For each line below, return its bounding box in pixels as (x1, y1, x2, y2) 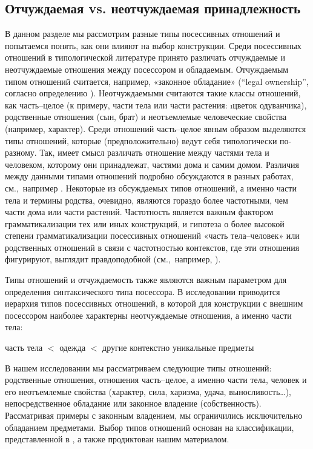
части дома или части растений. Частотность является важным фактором (5, 205, 274, 218)
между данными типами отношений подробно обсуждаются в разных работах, (5, 170, 294, 182)
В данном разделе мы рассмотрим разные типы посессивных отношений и (5, 27, 280, 40)
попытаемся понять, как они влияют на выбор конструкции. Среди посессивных (5, 39, 301, 52)
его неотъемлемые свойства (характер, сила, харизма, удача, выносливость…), (5, 385, 292, 397)
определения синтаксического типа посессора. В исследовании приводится (5, 285, 280, 298)
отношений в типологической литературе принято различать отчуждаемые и (5, 51, 285, 64)
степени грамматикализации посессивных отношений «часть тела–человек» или (5, 229, 300, 242)
